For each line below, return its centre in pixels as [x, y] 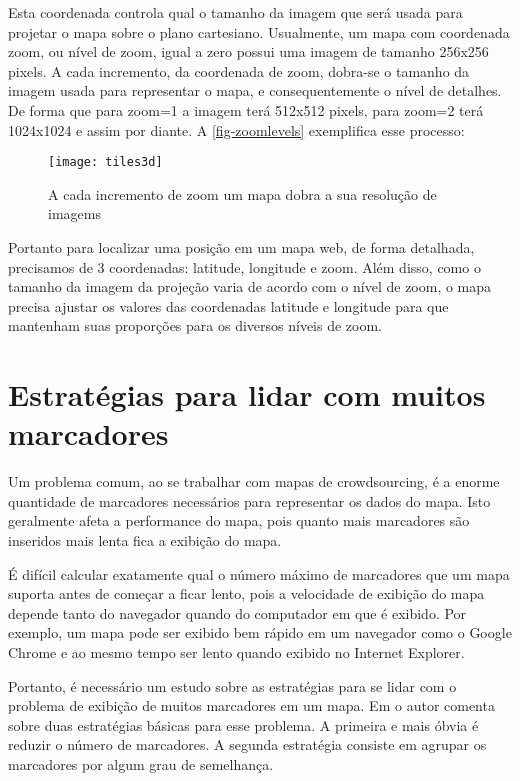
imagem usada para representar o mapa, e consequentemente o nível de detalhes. [255, 90]
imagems [74, 213]
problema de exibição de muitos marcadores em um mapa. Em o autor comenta [251, 705]
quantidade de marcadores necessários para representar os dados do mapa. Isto [249, 500]
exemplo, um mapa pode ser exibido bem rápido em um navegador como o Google [260, 632]
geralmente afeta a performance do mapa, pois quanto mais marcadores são [239, 520]
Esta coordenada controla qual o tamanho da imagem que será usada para [235, 12]
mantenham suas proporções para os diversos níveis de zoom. [195, 325]
